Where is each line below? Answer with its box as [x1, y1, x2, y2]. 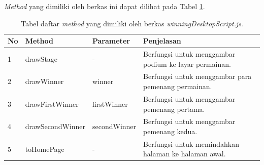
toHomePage [25, 143, 64, 154]
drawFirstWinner [25, 98, 79, 109]
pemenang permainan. [143, 81, 212, 92]
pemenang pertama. [143, 103, 205, 114]
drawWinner [25, 76, 64, 87]
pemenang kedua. [143, 126, 197, 136]
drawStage [25, 53, 58, 64]
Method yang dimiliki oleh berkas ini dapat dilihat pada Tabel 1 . [4, 1, 205, 11]
